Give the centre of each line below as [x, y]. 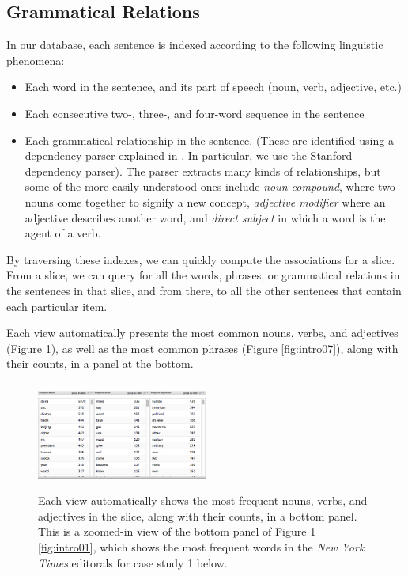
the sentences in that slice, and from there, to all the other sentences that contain [204, 290]
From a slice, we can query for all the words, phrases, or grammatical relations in [203, 275]
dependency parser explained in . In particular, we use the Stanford [189, 155]
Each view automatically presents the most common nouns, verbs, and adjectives [202, 333]
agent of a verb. [63, 233]
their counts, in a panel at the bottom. [100, 364]
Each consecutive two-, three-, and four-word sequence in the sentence [195, 113]
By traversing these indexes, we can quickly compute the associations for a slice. [201, 259]
